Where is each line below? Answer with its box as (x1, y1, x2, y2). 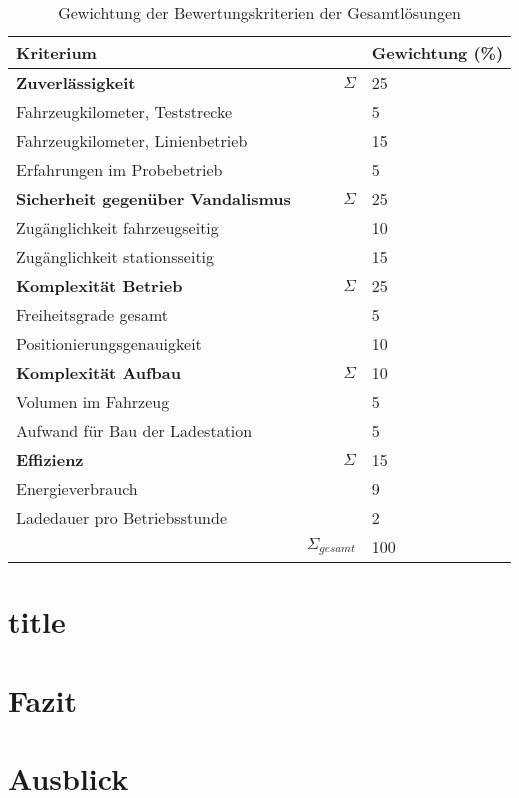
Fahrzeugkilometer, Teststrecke (16, 100, 233, 123)
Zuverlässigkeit (16, 71, 136, 94)
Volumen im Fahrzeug (16, 390, 170, 413)
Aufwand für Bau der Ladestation (16, 419, 253, 442)
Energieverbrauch (16, 477, 138, 500)
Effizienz (16, 448, 84, 471)
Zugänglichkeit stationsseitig (16, 245, 215, 268)
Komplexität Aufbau (16, 361, 182, 384)
